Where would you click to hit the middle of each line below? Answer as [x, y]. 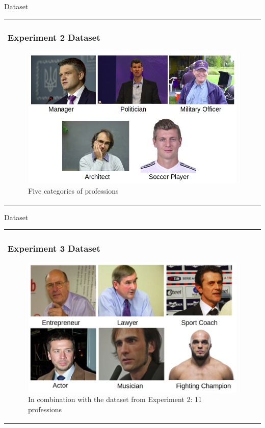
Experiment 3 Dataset [54, 248]
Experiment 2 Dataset [54, 37]
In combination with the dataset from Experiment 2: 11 [115, 399]
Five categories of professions [73, 190]
